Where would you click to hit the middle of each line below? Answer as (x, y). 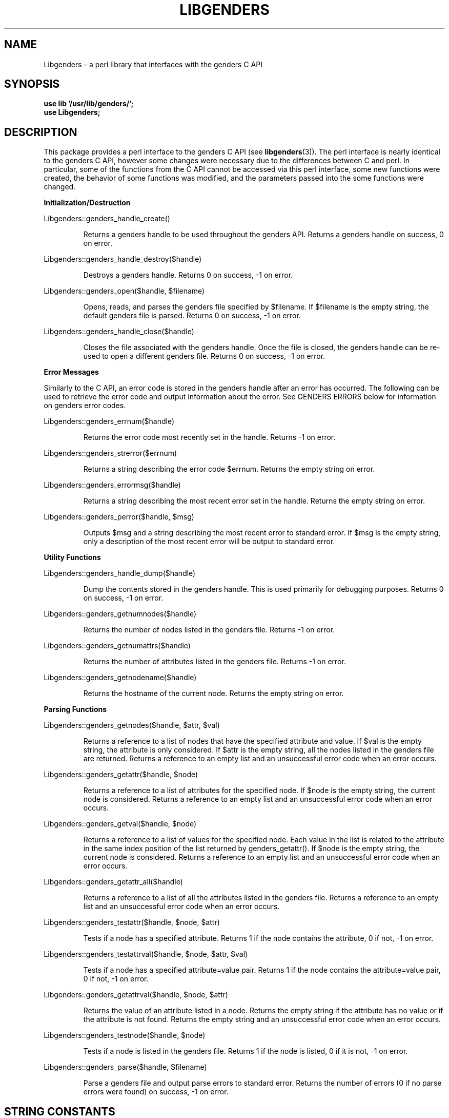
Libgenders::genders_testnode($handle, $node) (125, 1035)
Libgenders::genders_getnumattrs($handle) (117, 646)
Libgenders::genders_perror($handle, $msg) (119, 517)
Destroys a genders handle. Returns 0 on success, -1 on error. (188, 275)
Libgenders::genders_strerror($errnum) (110, 453)
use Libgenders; (72, 112)
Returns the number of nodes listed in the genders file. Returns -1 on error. (209, 630)
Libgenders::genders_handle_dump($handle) (120, 573)
